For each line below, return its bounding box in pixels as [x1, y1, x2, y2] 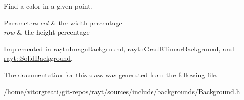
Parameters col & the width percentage [4, 17, 122, 27]
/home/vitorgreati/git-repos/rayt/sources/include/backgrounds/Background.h [4, 86, 240, 96]
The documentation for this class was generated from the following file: [4, 69, 218, 79]
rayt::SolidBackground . [4, 53, 73, 63]
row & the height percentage [4, 27, 90, 37]
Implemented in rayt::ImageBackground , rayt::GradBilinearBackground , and [4, 43, 234, 53]
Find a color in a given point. [4, 1, 92, 11]
